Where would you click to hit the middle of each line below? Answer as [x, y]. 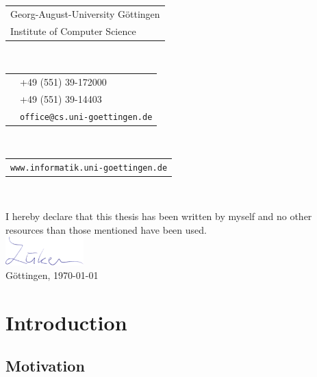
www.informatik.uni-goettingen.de [89, 168]
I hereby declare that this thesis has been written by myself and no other [159, 216]
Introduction [66, 322]
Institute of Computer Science [73, 31]
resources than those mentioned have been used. [106, 229]
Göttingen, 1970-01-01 [52, 275]
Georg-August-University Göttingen [85, 13]
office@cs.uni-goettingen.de [86, 117]
